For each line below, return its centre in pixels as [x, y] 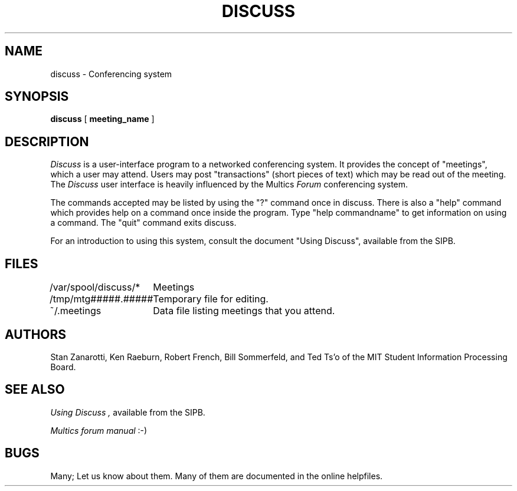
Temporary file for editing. [211, 299]
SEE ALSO [35, 390]
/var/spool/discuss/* [95, 287]
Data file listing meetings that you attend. [244, 311]
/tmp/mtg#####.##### [101, 299]
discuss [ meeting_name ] [102, 119]
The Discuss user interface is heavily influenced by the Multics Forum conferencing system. [229, 184]
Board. [63, 367]
